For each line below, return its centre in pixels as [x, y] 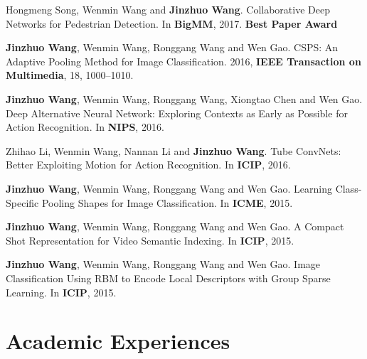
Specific [22, 202]
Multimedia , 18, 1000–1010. [70, 75]
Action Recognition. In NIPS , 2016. [85, 127]
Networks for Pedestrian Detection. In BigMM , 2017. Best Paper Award [172, 23]
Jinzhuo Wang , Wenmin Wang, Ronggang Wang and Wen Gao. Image [163, 264]
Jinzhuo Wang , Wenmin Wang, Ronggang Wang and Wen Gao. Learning [169, 188]
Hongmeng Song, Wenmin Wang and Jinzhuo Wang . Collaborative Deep [168, 9]
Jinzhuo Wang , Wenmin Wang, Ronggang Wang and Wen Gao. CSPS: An [172, 47]
